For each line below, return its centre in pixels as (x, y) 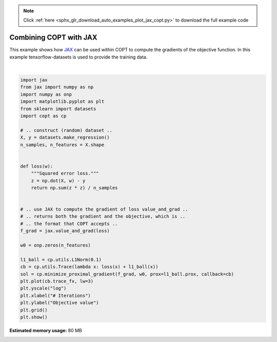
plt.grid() (34, 310)
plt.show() (34, 317)
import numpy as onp (46, 94)
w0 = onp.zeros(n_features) (55, 245)
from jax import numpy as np (57, 87)
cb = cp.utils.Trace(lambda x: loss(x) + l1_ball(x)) (89, 267)
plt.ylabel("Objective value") (60, 303)
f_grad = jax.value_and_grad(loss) (65, 231)
